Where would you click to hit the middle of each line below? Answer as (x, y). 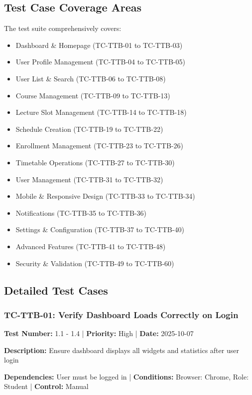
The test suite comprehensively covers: (63, 28)
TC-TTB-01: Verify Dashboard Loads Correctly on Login (121, 314)
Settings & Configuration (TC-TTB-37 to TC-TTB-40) (100, 229)
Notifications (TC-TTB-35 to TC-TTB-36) (81, 212)
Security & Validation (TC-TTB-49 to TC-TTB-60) (95, 263)
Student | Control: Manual (46, 386)
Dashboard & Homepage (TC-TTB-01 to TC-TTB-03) (99, 45)
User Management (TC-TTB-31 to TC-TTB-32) (89, 179)
